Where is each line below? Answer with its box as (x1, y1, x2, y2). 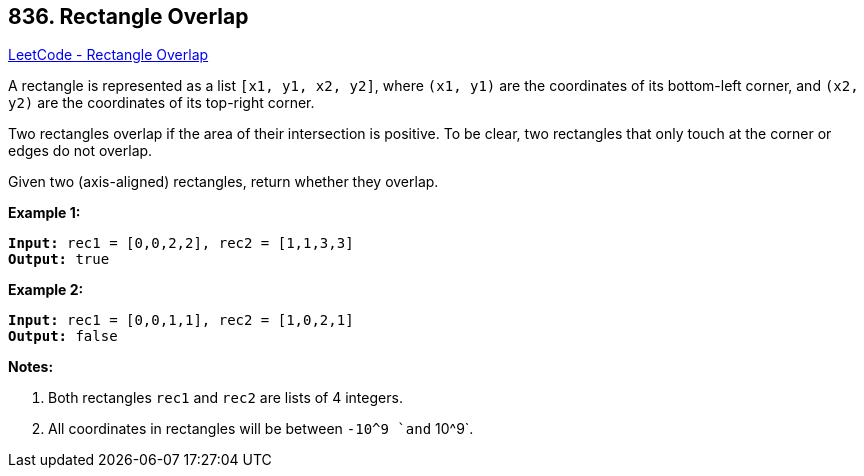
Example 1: (8, 204, 81, 222)
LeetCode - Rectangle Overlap (8, 46, 209, 64)
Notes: (8, 358, 54, 376)
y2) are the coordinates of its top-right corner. (8, 94, 315, 112)
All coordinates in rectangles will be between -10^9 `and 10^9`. (48, 420, 474, 438)
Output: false (8, 328, 118, 345)
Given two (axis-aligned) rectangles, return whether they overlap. (8, 173, 439, 191)
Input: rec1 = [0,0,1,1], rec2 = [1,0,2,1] (8, 312, 354, 329)
